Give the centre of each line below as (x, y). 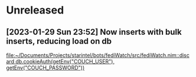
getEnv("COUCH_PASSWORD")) (45, 68)
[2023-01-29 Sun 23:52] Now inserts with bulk (94, 32)
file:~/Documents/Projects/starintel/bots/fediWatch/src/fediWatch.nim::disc (98, 55)
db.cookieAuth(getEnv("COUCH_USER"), (65, 61)
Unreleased (35, 10)
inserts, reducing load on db (59, 41)
